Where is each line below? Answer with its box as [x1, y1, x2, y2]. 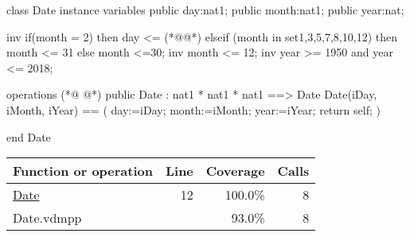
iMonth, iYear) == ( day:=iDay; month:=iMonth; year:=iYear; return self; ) [6, 101, 381, 118]
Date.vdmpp [13, 208, 82, 227]
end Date [6, 128, 51, 145]
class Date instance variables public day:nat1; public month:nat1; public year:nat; [6, 2, 404, 17]
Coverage [205, 161, 265, 181]
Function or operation [13, 161, 153, 181]
